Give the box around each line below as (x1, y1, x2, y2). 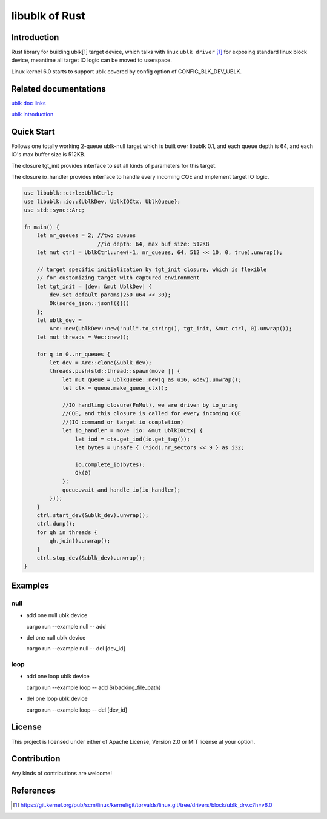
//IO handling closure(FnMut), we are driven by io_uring (62, 401, 239, 409)
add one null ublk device (26, 612, 88, 619)
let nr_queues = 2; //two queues (36, 232, 136, 239)
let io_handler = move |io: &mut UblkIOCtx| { (62, 427, 203, 434)
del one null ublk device (26, 633, 86, 641)
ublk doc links (11, 99, 46, 107)
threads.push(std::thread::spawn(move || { (49, 367, 181, 375)
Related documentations (11, 84, 106, 94)
